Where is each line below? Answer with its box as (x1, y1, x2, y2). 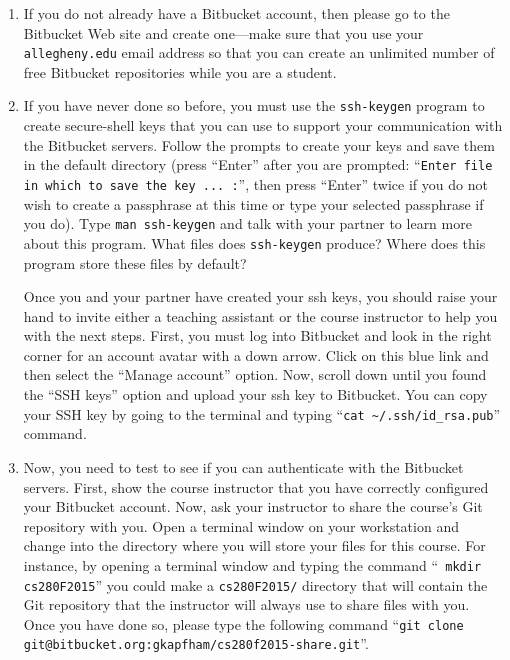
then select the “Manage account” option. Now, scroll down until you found (23, 364, 487, 385)
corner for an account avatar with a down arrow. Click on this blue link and (23, 344, 489, 365)
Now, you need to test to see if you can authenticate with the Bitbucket (23, 456, 464, 477)
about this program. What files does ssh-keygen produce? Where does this (23, 232, 486, 253)
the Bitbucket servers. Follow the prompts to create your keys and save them (23, 134, 495, 155)
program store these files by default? (23, 252, 247, 273)
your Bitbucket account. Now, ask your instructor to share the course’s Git (23, 496, 483, 517)
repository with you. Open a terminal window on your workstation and (23, 515, 459, 536)
